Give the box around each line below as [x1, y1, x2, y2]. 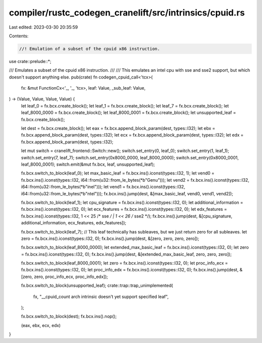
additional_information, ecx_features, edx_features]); [21, 220, 126, 226]
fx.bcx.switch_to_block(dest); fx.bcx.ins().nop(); [21, 313, 117, 319]
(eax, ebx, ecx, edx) [21, 322, 61, 328]
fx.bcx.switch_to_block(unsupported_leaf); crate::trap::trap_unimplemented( [21, 282, 173, 288]
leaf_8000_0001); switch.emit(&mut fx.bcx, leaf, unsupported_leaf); [21, 161, 155, 167]
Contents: [9, 33, 29, 39]
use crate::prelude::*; [9, 58, 52, 64]
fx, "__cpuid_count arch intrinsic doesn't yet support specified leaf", [33, 294, 169, 299]
